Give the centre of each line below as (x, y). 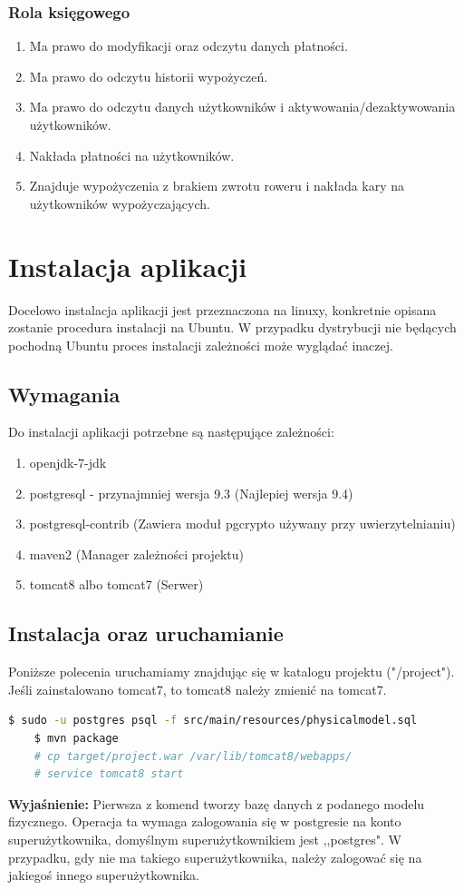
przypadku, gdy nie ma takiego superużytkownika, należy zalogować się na (215, 857)
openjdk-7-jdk (68, 463)
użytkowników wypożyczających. (120, 203)
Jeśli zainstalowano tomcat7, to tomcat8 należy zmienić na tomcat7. (198, 689)
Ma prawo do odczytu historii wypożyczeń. (149, 76)
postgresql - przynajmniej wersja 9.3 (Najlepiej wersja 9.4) (191, 493)
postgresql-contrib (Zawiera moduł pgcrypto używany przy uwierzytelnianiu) (242, 524)
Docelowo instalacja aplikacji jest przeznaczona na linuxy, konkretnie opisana (222, 309)
